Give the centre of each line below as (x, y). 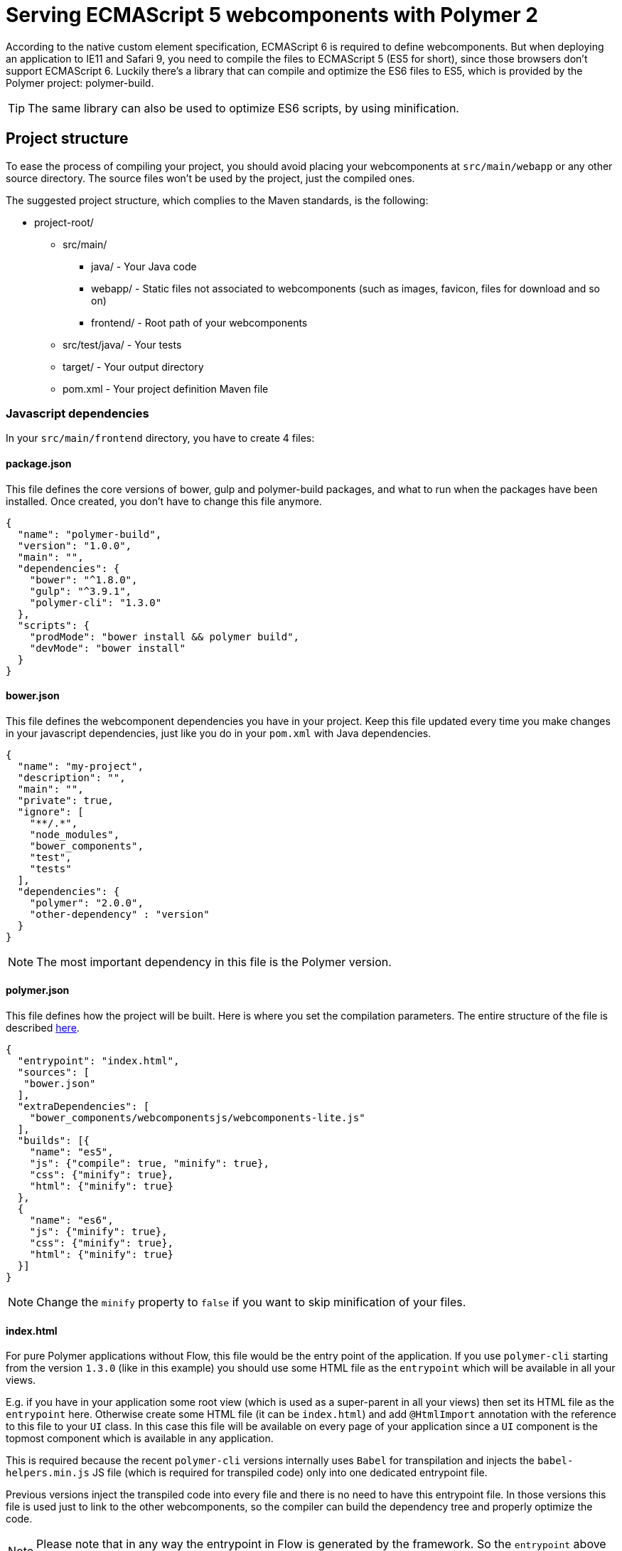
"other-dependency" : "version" (119, 914)
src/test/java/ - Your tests (122, 344)
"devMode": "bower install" (107, 648)
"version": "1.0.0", (75, 545)
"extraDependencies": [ (84, 1106)
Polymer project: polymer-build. (80, 83)
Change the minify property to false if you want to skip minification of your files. (251, 1302)
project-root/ (64, 222)
